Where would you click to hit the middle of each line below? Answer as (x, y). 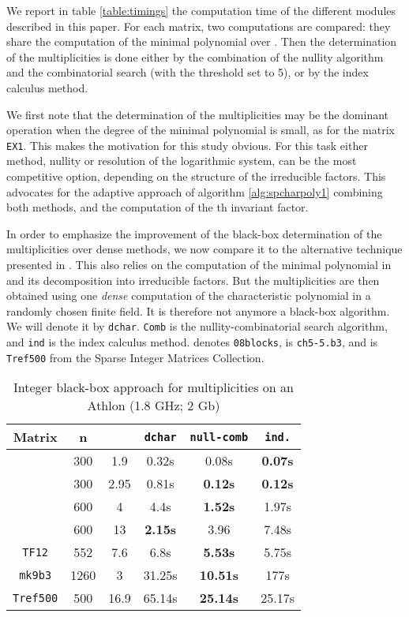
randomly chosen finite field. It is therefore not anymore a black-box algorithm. (198, 310)
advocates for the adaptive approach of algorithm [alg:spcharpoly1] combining (195, 191)
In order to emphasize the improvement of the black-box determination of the (194, 233)
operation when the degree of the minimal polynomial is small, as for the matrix (201, 130)
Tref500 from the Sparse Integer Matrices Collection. (135, 357)
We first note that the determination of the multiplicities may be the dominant (198, 114)
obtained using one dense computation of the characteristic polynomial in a (189, 295)
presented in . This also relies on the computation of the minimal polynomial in (199, 264)
